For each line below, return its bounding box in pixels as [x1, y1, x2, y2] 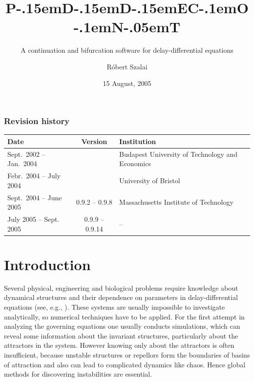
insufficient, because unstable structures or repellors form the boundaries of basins [4, 350, 250, 360]
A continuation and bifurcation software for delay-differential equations [21, 45, 233, 55]
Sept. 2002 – [7, 149, 45, 159]
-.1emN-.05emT [73, 17, 181, 37]
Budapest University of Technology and [119, 149, 238, 159]
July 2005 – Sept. [7, 214, 60, 224]
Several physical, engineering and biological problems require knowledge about [4, 282, 238, 293]
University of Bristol [119, 175, 180, 185]
